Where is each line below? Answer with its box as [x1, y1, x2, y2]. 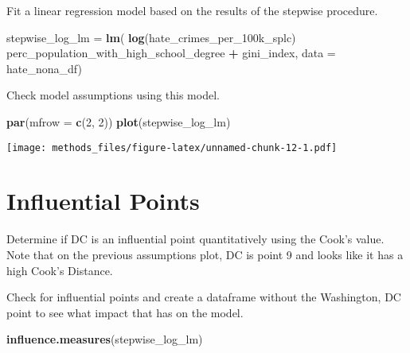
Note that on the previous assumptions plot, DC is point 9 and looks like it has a [6, 246, 404, 262]
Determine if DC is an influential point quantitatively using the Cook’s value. [6, 231, 385, 247]
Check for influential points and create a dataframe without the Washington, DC [6, 289, 401, 305]
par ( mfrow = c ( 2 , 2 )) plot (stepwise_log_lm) [6, 113, 231, 130]
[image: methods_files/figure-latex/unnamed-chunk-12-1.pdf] [6, 142, 338, 153]
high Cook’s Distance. [6, 262, 113, 278]
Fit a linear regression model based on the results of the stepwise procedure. [6, 2, 378, 18]
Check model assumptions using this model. [6, 87, 220, 103]
